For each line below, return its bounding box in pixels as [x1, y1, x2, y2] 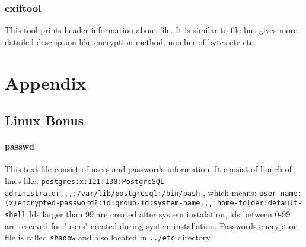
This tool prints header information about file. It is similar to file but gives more [5, 24, 298, 36]
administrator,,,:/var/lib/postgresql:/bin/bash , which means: [5, 186, 257, 198]
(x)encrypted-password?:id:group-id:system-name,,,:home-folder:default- [5, 199, 302, 208]
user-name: [259, 189, 302, 198]
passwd [5, 140, 35, 153]
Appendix [5, 70, 87, 94]
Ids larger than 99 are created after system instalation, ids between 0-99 [28, 207, 291, 220]
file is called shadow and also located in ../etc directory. [5, 231, 212, 243]
